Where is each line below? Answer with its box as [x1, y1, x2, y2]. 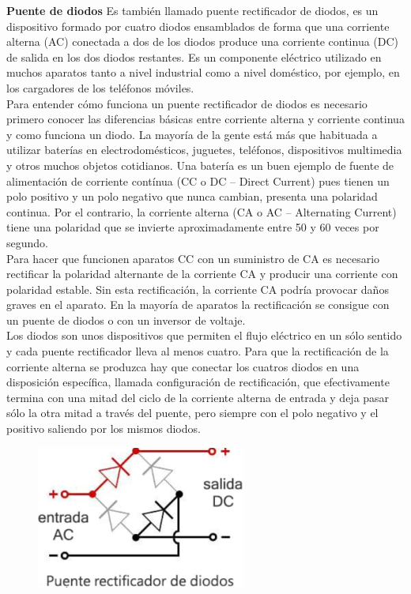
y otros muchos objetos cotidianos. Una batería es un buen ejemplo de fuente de [6, 156, 394, 173]
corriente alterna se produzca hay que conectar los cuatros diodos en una [6, 358, 360, 374]
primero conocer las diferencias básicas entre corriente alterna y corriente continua [6, 111, 405, 127]
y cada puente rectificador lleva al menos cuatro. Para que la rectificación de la [6, 343, 389, 359]
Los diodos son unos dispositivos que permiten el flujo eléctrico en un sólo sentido [6, 327, 402, 344]
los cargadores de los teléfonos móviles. [6, 79, 194, 96]
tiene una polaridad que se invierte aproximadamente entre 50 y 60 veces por [6, 219, 379, 235]
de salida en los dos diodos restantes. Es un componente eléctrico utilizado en [6, 48, 382, 65]
